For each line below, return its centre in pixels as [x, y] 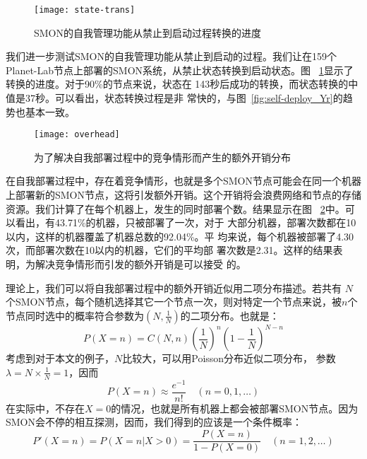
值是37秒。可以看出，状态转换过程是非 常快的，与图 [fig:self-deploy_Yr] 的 [174, 98]
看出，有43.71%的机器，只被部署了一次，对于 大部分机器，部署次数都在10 [186, 222]
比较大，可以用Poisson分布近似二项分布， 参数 [229, 358]
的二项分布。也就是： [230, 315]
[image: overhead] [77, 135]
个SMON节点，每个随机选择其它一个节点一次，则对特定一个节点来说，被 [174, 302]
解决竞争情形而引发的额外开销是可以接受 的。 [140, 264]
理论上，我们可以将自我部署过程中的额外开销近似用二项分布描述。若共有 [174, 287]
